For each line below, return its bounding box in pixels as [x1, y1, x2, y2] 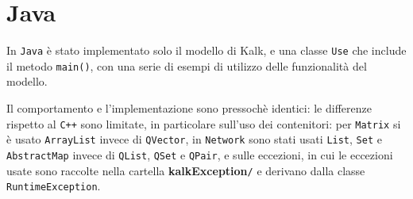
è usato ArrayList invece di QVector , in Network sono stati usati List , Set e [6, 131, 382, 147]
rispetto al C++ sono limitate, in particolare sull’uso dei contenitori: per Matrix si [6, 115, 401, 132]
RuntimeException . [6, 178, 101, 194]
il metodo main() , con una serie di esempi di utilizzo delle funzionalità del [6, 57, 367, 74]
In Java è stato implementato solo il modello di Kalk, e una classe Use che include [6, 42, 407, 59]
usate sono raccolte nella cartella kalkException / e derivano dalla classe [6, 162, 365, 178]
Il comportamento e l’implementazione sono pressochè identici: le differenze [6, 100, 372, 117]
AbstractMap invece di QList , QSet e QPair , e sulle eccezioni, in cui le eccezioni [6, 146, 393, 163]
